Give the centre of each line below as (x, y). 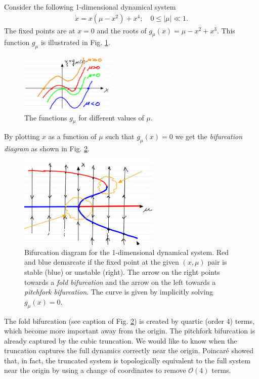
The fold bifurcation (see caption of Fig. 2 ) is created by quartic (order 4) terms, (129, 321)
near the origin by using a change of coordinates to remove (95, 370)
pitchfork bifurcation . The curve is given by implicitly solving (119, 292)
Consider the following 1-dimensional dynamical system (90, 7)
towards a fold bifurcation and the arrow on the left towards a (120, 282)
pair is (217, 262)
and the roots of (122, 30)
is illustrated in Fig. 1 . (75, 42)
